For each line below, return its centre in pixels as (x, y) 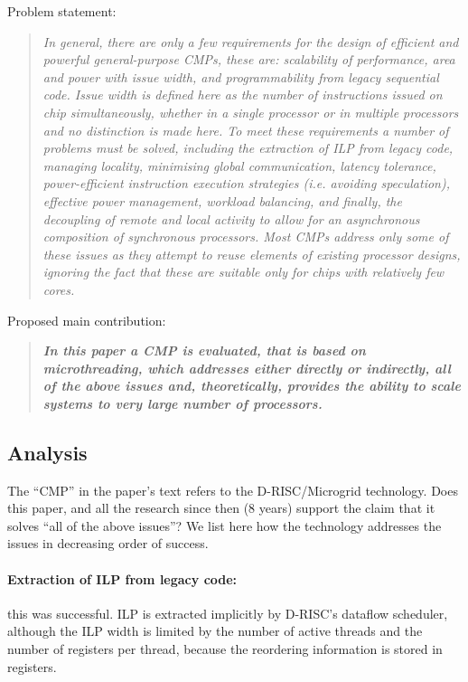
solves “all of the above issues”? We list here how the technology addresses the (225, 525)
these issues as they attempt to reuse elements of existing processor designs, (252, 254)
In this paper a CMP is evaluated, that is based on (204, 350)
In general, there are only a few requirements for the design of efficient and (251, 41)
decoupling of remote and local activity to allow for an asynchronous (231, 218)
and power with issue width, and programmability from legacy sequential (241, 76)
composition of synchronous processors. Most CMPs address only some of (246, 237)
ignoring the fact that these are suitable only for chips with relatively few (243, 272)
